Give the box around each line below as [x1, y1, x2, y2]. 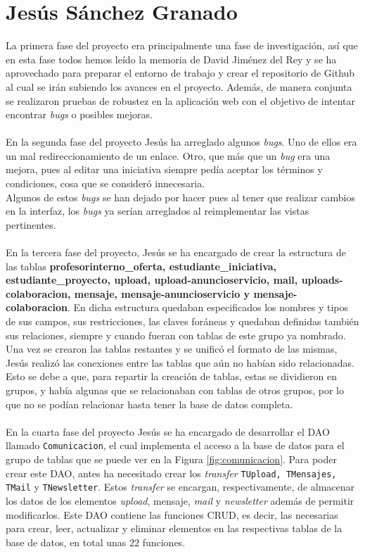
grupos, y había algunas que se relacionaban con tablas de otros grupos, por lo [6, 382, 344, 397]
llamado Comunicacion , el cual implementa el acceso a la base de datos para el [6, 438, 345, 453]
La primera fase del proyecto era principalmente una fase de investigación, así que [6, 38, 358, 53]
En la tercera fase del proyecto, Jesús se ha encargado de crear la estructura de [6, 245, 347, 260]
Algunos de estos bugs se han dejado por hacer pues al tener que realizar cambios [6, 189, 355, 204]
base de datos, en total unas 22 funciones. [6, 534, 186, 549]
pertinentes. [6, 217, 56, 232]
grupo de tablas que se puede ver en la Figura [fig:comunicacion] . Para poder [6, 452, 337, 466]
